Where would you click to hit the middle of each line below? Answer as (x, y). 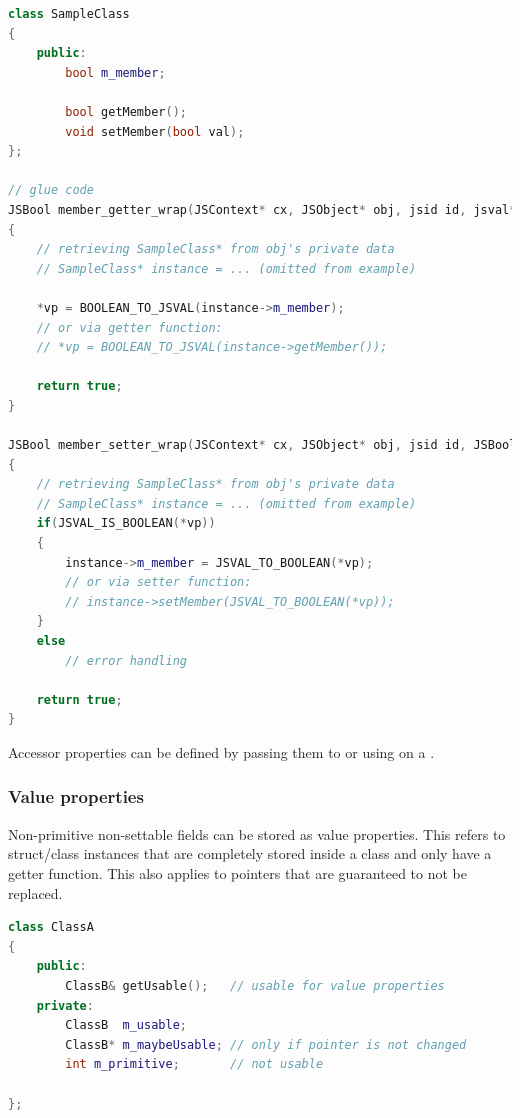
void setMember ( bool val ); (155, 131)
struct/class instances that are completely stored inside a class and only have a (250, 853)
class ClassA (51, 927)
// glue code (51, 190)
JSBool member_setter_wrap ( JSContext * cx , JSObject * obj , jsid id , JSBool (262, 445)
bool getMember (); (126, 111)
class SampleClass (69, 14)
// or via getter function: (129, 327)
